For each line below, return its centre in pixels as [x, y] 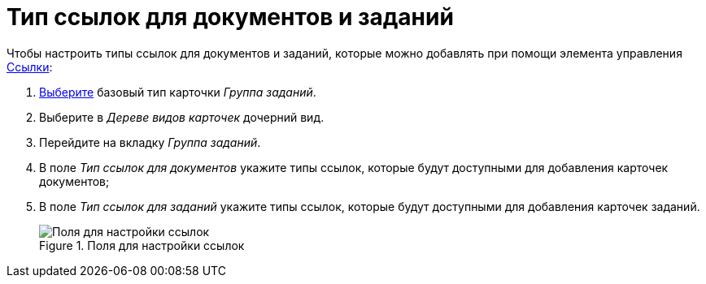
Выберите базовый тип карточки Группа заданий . [178, 92]
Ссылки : [30, 67]
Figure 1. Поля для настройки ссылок [142, 245]
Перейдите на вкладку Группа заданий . [150, 142]
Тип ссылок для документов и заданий [230, 17]
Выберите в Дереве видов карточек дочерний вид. [182, 117]
